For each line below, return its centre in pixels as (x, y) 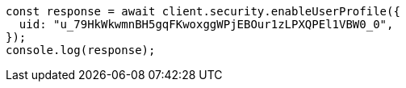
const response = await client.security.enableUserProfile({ (203, 11)
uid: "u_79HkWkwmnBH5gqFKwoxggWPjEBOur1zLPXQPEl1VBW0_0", (206, 24)
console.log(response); (81, 50)
